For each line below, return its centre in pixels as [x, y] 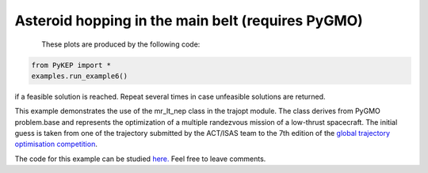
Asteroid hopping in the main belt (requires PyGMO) [189, 21]
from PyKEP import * [71, 65]
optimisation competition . [56, 144]
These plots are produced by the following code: [121, 44]
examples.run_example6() [80, 76]
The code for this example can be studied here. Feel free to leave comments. [140, 159]
